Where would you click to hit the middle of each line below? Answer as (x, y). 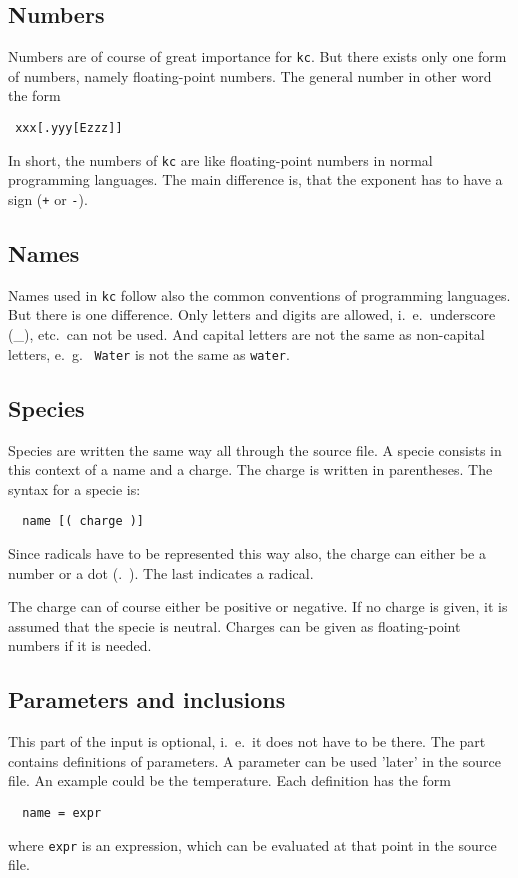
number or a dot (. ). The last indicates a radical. (161, 572)
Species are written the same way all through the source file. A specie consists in (255, 449)
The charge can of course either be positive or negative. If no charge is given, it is (258, 606)
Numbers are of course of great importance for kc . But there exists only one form (257, 56)
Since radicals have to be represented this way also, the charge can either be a (247, 552)
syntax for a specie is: (74, 488)
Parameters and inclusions (147, 699)
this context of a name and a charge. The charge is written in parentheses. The (250, 469)
